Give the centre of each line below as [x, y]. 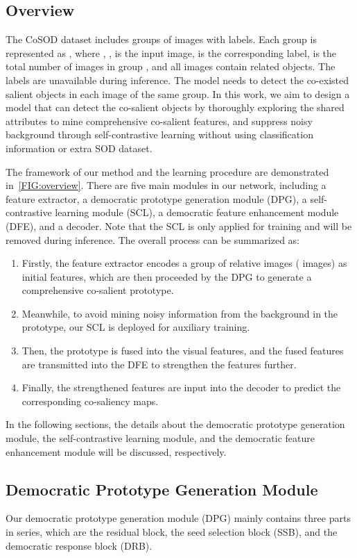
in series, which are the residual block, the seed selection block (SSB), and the [172, 532]
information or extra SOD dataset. [79, 148]
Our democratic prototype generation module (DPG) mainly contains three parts [178, 518]
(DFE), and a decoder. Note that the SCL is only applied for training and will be [179, 225]
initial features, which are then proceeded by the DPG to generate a [167, 276]
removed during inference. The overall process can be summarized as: [153, 239]
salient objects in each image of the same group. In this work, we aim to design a [178, 93]
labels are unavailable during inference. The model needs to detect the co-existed [177, 80]
